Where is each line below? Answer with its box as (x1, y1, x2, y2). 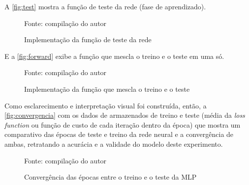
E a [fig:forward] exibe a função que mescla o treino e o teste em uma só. (4, 51, 224, 61)
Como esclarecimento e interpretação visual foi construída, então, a (4, 100, 207, 110)
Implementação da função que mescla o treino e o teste (24, 83, 190, 94)
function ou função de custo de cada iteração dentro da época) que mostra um (4, 119, 241, 130)
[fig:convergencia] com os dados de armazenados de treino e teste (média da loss (4, 110, 245, 120)
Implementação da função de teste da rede (24, 34, 152, 45)
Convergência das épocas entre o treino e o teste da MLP (24, 172, 197, 182)
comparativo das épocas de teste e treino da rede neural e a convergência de (4, 129, 234, 139)
